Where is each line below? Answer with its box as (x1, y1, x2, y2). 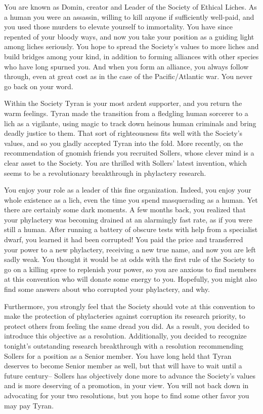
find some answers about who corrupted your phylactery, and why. (4, 284, 210, 294)
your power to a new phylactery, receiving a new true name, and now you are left (4, 244, 256, 254)
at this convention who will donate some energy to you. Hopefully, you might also (4, 274, 257, 284)
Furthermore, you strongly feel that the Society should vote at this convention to (4, 300, 255, 311)
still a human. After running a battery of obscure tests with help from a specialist (4, 224, 258, 235)
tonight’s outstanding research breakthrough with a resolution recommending (4, 341, 244, 351)
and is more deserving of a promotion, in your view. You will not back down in (4, 380, 249, 391)
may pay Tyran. (4, 400, 54, 410)
